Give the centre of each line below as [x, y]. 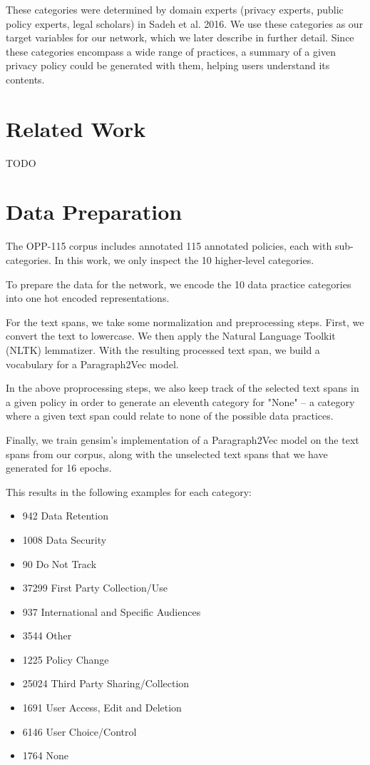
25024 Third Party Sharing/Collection [106, 683]
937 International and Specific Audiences [112, 611]
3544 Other [47, 635]
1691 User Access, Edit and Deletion [102, 708]
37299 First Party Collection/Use [95, 588]
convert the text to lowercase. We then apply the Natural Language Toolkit [171, 336]
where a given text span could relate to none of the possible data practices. [170, 416]
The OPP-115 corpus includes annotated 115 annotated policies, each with [169, 246]
